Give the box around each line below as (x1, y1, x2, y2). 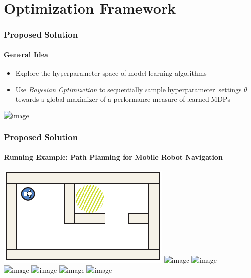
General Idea (4, 49, 48, 59)
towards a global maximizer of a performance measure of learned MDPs (15, 94, 230, 104)
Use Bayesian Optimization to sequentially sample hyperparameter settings (15, 84, 242, 94)
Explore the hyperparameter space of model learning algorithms (15, 68, 207, 78)
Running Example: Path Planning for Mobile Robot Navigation (4, 151, 223, 162)
